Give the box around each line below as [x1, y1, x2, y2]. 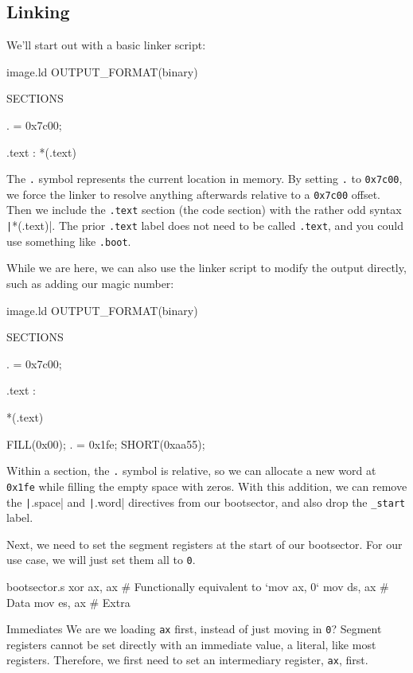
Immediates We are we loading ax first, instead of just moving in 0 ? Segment [6, 620, 382, 637]
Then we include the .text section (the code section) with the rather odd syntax [6, 201, 402, 218]
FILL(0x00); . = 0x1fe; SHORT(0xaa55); [6, 435, 205, 452]
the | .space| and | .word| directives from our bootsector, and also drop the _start [6, 493, 406, 510]
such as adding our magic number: [6, 275, 174, 292]
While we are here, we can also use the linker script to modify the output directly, [6, 259, 407, 276]
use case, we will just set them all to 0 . [6, 551, 196, 568]
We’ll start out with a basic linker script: [6, 37, 206, 53]
